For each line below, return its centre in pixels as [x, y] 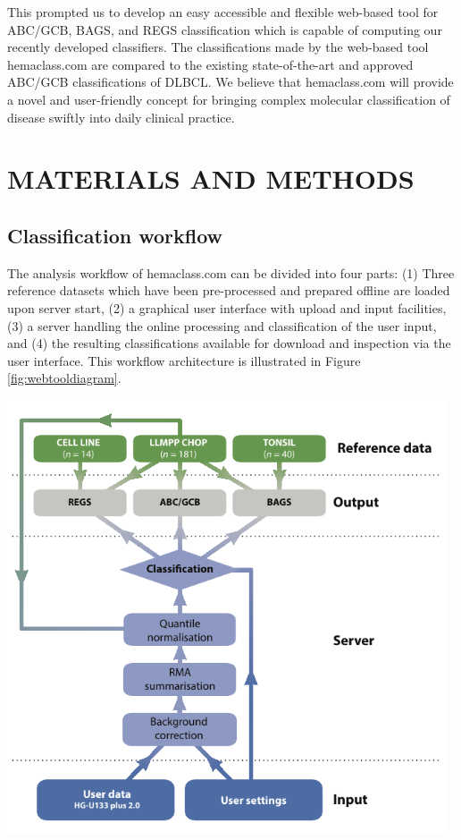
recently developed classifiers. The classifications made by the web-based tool [218, 47]
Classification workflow [115, 235]
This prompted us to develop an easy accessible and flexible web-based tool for [223, 12]
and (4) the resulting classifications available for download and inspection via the [229, 343]
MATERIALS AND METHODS [211, 178]
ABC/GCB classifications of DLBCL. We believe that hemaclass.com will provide [230, 82]
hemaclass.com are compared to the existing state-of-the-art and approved [210, 64]
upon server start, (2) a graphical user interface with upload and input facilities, [227, 307]
